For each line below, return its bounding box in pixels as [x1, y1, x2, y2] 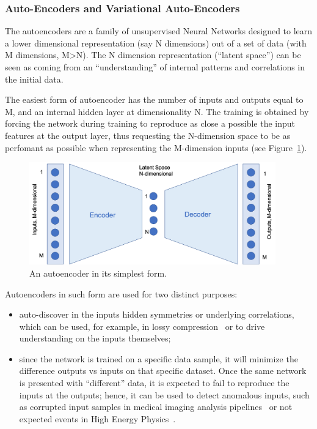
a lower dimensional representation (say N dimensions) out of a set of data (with [5, 36, 307, 49]
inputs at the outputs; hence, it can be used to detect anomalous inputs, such [19, 388, 310, 401]
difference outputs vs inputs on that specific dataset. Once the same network [19, 364, 307, 377]
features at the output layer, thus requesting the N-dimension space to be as [5, 129, 291, 141]
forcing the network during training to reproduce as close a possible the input [5, 117, 296, 130]
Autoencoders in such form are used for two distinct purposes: [5, 287, 238, 300]
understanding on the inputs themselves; [19, 332, 171, 345]
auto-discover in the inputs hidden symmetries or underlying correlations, [19, 308, 294, 321]
